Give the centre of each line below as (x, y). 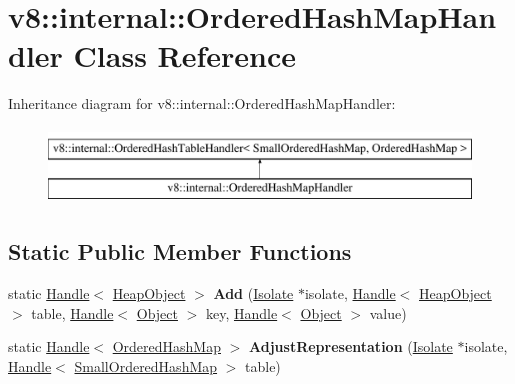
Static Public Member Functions (180, 251)
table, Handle (72, 312)
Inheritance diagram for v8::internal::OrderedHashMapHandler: (202, 103)
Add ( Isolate (253, 293)
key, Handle (241, 312)
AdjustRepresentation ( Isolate (351, 346)
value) (388, 312)
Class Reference (185, 55)
